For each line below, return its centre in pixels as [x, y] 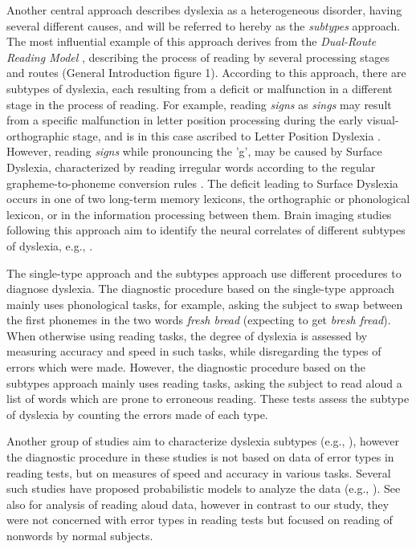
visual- [383, 120]
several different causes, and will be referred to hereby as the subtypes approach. [204, 25]
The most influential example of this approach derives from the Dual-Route [192, 41]
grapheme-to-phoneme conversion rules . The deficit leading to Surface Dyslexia [202, 183]
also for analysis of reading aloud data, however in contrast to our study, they [198, 504]
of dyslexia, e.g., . [50, 245]
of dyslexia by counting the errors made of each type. [137, 414]
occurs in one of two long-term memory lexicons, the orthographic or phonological [208, 199]
